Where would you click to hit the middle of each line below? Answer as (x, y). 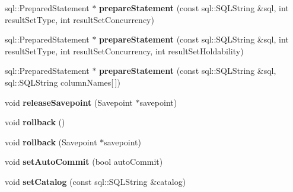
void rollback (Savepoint (51, 141)
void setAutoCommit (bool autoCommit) (84, 162)
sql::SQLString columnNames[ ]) (63, 82)
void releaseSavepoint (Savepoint (69, 102)
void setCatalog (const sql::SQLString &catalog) (95, 181)
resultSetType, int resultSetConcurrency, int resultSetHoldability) (124, 51)
